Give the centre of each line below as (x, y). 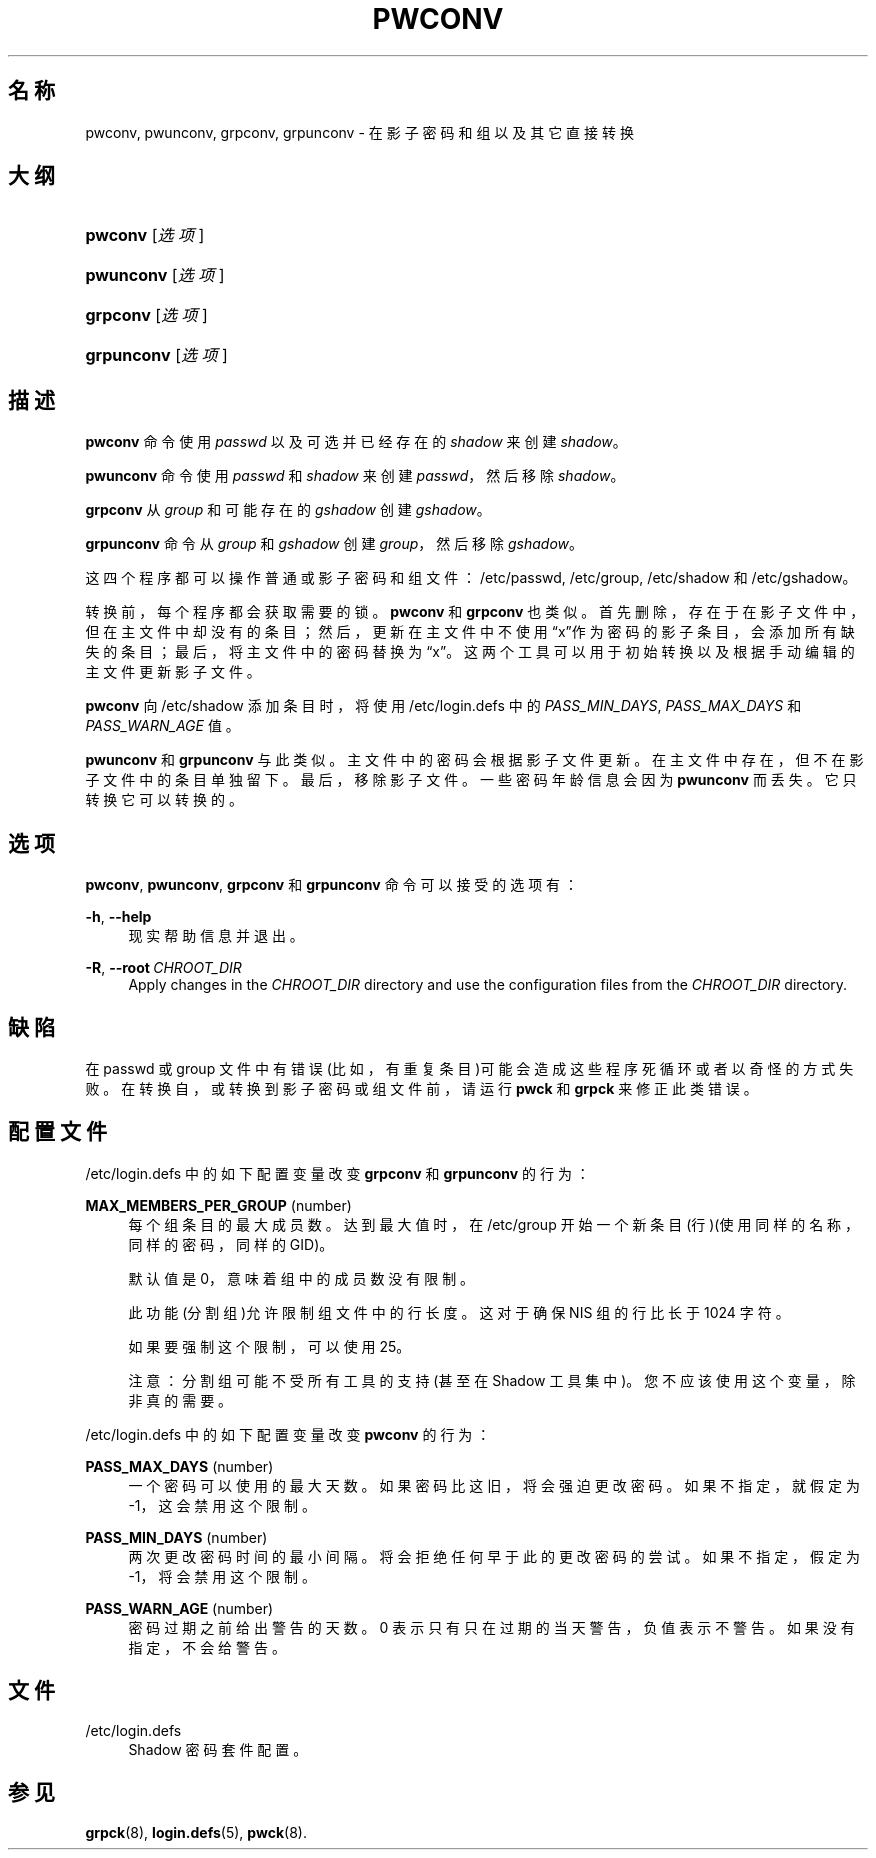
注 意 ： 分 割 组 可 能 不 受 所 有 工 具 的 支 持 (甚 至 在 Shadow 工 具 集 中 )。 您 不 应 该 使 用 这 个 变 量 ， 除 (492, 1380)
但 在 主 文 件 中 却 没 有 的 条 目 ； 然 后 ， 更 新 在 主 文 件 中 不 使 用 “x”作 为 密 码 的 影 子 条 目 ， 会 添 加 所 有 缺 (470, 632)
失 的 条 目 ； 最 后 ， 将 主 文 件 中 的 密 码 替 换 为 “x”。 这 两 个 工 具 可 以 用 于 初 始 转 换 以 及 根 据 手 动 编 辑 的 (470, 652)
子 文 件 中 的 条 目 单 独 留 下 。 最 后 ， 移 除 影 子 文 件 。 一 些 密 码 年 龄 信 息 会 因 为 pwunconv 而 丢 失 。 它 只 (471, 780)
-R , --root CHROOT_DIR (163, 968)
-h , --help (118, 917)
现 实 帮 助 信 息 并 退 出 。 (216, 936)
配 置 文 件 (57, 1132)
